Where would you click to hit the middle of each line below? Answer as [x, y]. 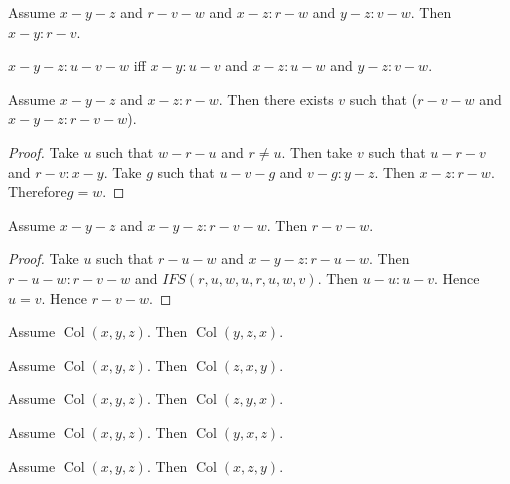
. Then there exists [276, 98]
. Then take [317, 151]
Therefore [37, 191]
